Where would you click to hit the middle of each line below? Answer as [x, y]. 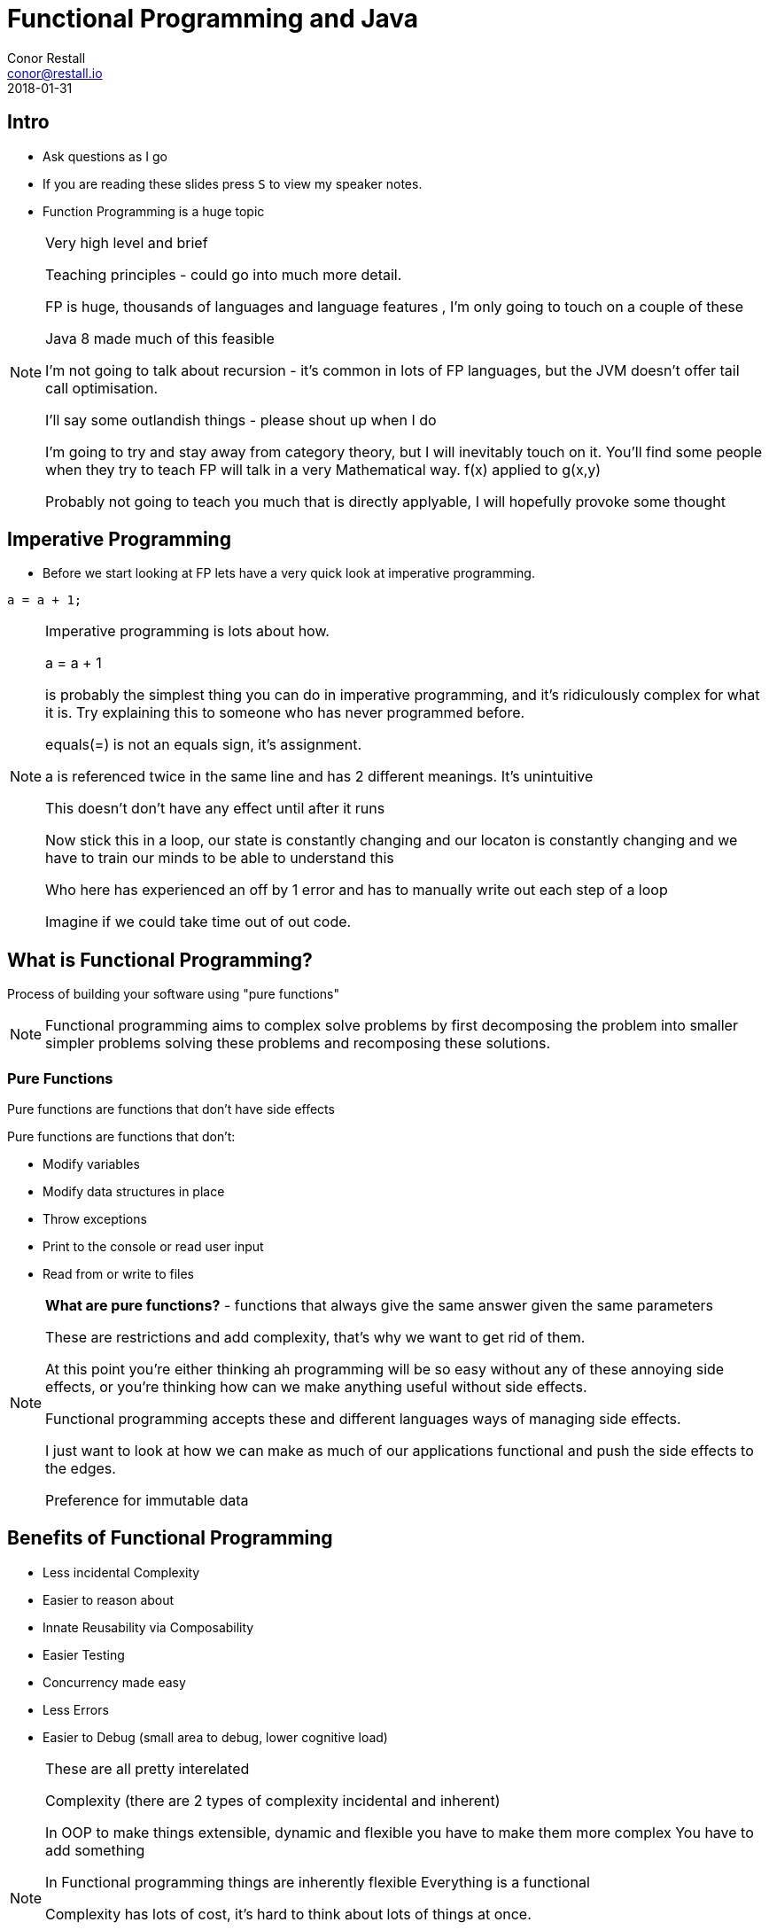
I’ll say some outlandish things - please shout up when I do [241, 420]
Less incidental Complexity [121, 1572]
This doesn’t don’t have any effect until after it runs [215, 809]
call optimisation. [102, 388]
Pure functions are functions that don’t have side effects [171, 1109]
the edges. [81, 1469]
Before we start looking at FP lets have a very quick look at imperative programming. [289, 573]
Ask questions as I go [105, 156]
